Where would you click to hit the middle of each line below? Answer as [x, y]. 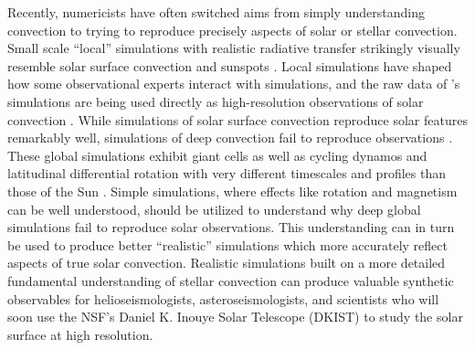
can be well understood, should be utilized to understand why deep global [214, 209]
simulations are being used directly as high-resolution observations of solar [216, 101]
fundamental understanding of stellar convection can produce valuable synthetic [231, 280]
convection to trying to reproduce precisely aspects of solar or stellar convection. [232, 30]
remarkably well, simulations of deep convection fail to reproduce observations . [230, 138]
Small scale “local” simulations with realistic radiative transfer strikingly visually [234, 48]
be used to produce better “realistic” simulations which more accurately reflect [227, 244]
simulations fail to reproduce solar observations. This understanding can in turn [231, 227]
